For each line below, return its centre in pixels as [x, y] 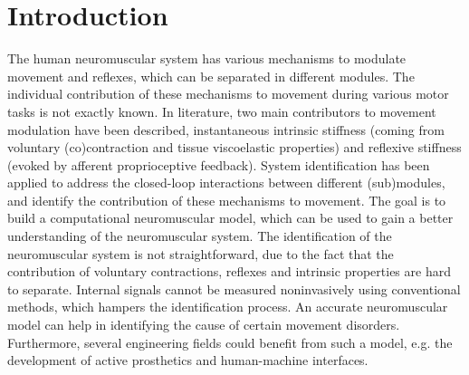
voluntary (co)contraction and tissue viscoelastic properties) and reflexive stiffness [234, 147]
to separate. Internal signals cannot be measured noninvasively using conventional [234, 288]
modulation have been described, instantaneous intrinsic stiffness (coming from [226, 129]
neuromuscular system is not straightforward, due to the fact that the [201, 253]
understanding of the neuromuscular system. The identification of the [200, 236]
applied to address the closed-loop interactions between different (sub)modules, [226, 183]
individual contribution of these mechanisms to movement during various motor [228, 94]
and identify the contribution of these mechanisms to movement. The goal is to [227, 200]
